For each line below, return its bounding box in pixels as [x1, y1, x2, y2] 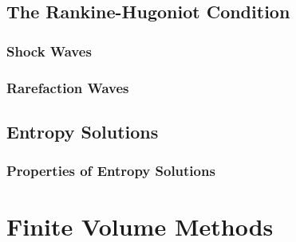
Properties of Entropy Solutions [6, 161, 215, 181]
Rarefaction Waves [6, 77, 129, 97]
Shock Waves [6, 41, 92, 60]
